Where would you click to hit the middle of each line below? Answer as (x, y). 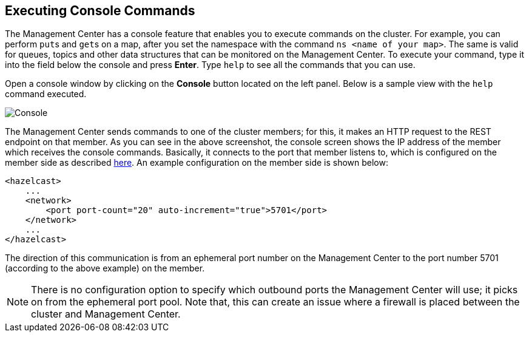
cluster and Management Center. (106, 314)
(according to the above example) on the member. (105, 268)
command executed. (46, 94)
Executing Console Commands (100, 11)
